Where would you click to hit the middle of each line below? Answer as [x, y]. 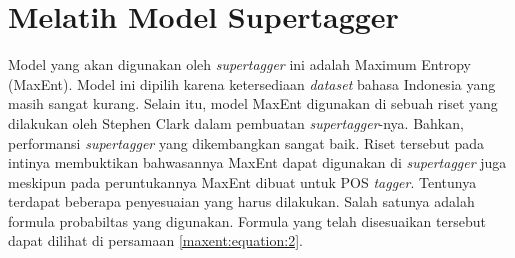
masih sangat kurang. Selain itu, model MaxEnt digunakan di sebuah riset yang [253, 103]
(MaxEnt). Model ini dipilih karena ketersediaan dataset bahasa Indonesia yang [252, 83]
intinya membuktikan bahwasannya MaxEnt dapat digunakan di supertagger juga [257, 162]
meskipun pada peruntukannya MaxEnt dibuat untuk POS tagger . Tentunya [242, 181]
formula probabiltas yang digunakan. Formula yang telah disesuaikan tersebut [247, 220]
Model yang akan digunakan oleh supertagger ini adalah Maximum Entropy [239, 64]
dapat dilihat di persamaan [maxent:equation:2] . [155, 240]
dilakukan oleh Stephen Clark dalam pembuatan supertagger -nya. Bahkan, [236, 122]
